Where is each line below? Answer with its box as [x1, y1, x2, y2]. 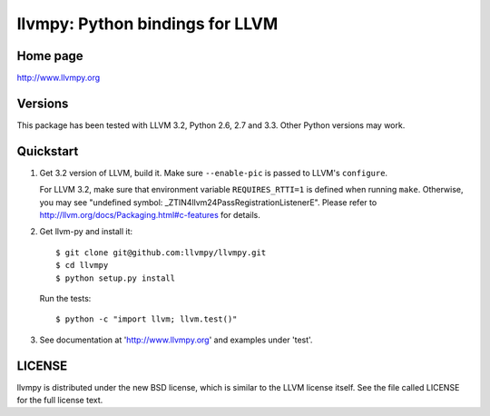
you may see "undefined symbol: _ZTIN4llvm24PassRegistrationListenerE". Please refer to [39, 196, 377, 208]
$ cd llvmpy [55, 260, 109, 271]
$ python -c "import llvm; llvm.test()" [55, 314, 238, 324]
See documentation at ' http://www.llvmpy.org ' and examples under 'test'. [39, 334, 313, 345]
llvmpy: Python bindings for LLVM [16, 14, 279, 34]
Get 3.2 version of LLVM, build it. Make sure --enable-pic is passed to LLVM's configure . [39, 167, 388, 178]
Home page [16, 48, 83, 64]
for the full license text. [16, 395, 103, 406]
